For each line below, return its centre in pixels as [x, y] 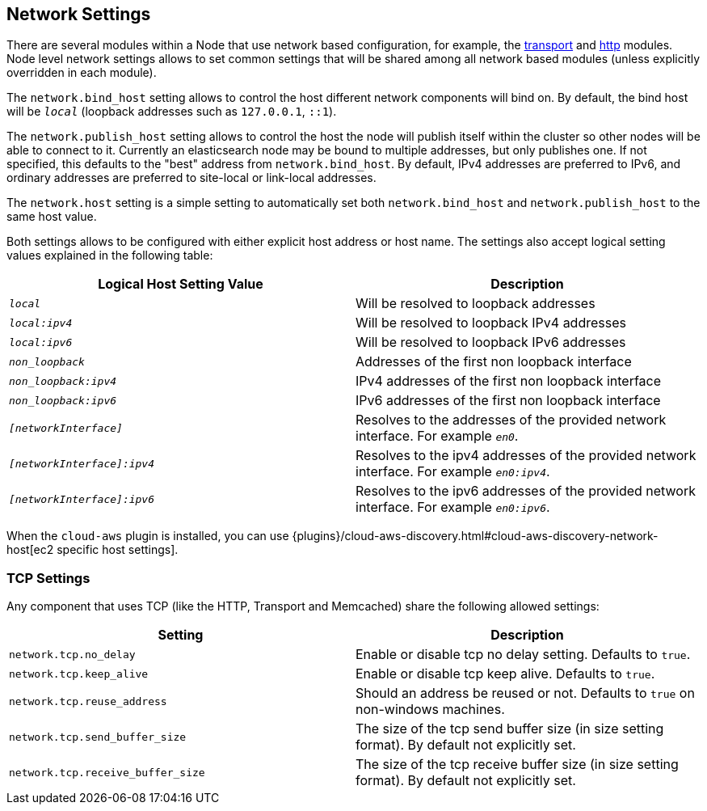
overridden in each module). [82, 73]
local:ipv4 [41, 323]
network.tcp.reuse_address [88, 701]
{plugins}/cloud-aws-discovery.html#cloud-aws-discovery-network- [475, 536]
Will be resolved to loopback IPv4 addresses [491, 323]
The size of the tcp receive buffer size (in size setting [517, 765]
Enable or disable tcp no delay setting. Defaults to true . [523, 655]
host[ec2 [30, 550]
